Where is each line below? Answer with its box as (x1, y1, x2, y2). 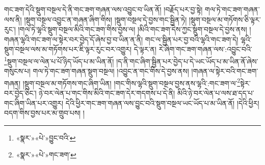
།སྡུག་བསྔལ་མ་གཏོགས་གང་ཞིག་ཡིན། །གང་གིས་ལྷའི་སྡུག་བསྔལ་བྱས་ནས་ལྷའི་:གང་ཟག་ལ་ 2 (22, 76, 241, 88)
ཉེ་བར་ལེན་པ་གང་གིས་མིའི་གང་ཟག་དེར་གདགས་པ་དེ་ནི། (39, 88, 175, 98)
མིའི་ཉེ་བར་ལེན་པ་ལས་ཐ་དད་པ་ (177, 88, 254, 98)
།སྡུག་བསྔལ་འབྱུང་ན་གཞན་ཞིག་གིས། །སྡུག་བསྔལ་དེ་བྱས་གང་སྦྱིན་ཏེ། (24, 14, 187, 24)
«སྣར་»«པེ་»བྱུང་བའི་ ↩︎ (16, 132, 76, 143)
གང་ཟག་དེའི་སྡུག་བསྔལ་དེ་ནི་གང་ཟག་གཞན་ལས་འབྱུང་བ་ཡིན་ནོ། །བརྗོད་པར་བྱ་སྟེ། (4, 4, 203, 14)
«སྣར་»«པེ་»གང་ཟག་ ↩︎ (16, 149, 76, 160)
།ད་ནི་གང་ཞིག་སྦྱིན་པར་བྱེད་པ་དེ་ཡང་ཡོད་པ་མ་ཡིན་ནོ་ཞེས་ (116, 56, 258, 66)
